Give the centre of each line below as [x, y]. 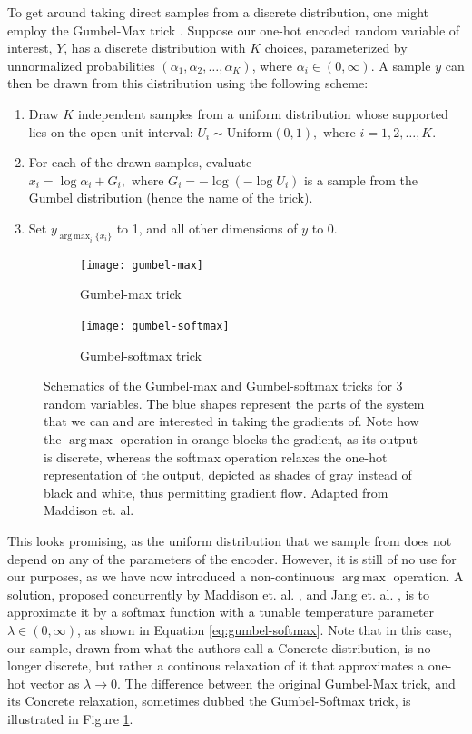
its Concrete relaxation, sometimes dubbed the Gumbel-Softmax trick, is [209, 701]
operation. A [428, 576]
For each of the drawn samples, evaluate [140, 162]
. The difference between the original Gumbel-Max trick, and [286, 683]
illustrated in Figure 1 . [70, 718]
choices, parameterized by [336, 48]
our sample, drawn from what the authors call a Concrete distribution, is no [219, 647]
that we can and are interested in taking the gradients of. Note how [231, 421]
